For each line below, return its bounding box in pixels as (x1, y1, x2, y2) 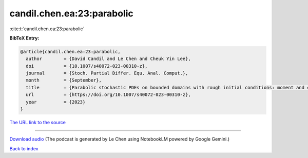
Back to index (9, 145, 38, 151)
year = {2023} (26, 99, 86, 105)
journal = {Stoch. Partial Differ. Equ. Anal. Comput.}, (26, 70, 188, 76)
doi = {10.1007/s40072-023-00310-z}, (26, 63, 148, 69)
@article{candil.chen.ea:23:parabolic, (20, 49, 121, 54)
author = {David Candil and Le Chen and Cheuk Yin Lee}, (26, 56, 191, 62)
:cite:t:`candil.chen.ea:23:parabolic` (9, 26, 85, 32)
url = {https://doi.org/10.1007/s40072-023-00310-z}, (26, 92, 191, 97)
